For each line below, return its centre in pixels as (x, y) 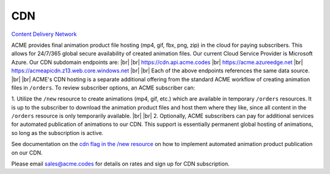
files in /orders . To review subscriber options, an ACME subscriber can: (103, 88)
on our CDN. (27, 153)
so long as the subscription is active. (57, 133)
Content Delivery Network (44, 34)
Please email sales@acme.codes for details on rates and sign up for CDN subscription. (120, 164)
